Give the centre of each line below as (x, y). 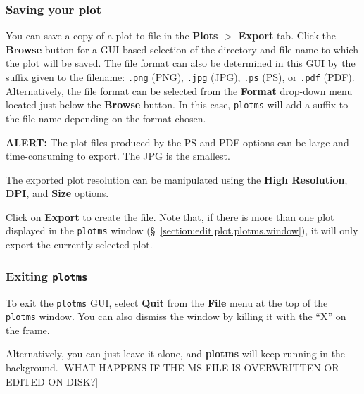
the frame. (28, 330)
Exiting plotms (47, 275)
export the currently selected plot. (79, 244)
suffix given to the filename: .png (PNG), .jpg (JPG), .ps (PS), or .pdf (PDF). (180, 77)
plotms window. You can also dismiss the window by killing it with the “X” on (176, 316)
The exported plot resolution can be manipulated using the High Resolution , (177, 179)
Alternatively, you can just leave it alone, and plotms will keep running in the (176, 354)
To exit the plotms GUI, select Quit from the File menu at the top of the (167, 302)
